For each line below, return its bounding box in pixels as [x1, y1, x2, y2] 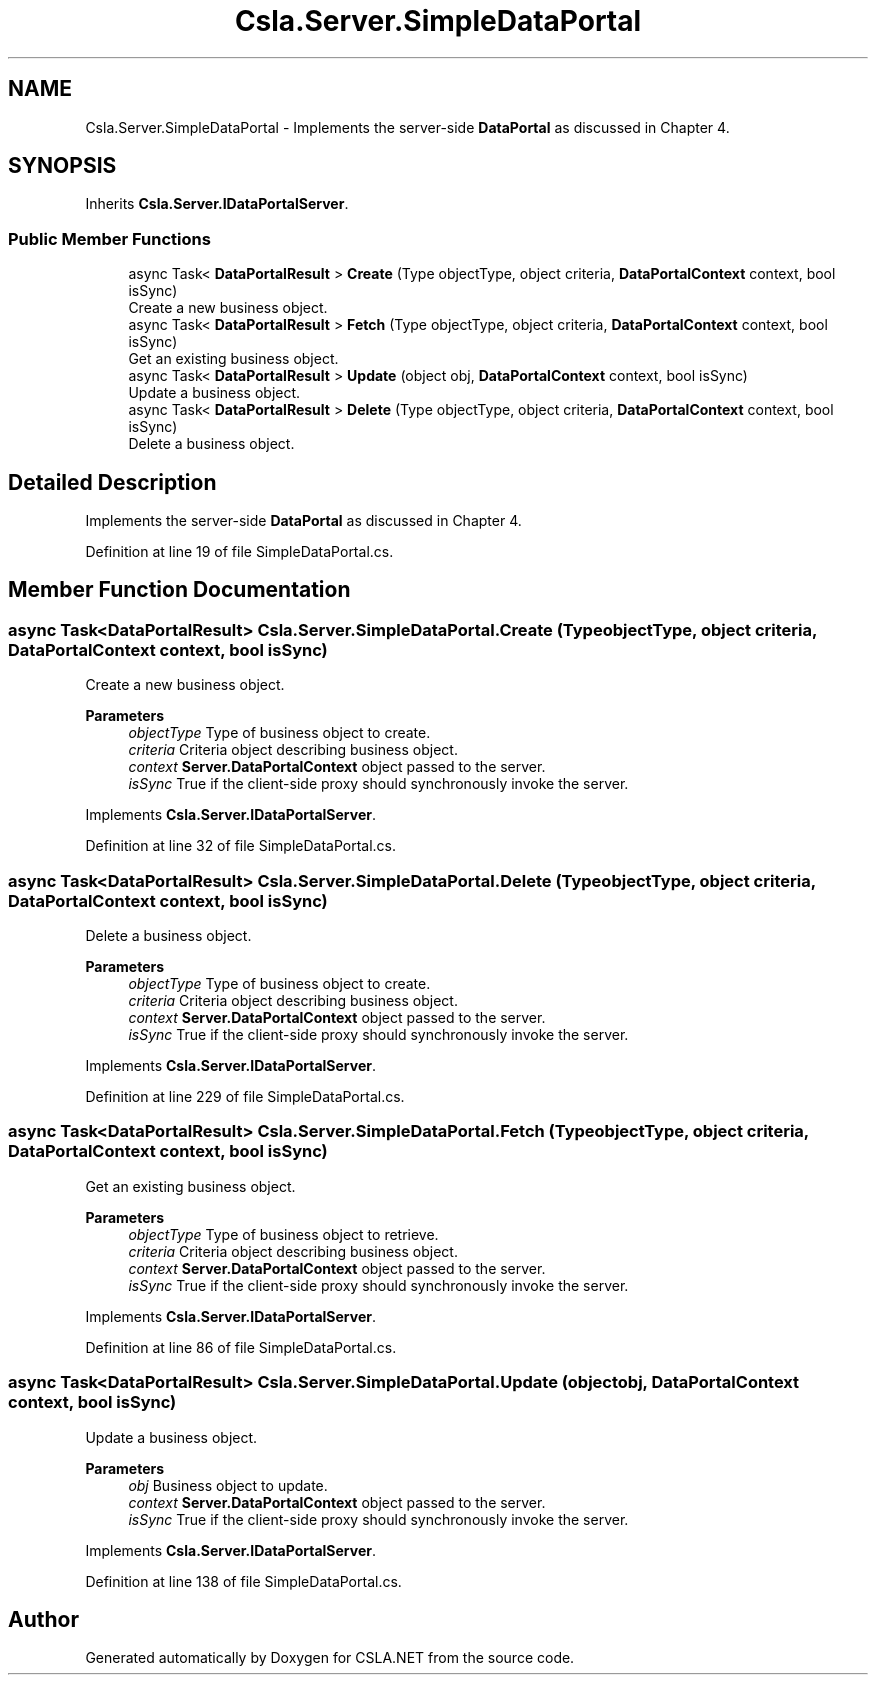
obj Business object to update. [128, 1476, 328, 1494]
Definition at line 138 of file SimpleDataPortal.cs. [85, 1572, 402, 1590]
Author [8, 1606, 79, 1632]
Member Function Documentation [8, 577, 351, 603]
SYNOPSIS [8, 153, 117, 179]
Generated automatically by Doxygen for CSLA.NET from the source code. [85, 1649, 575, 1667]
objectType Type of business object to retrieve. [128, 1225, 439, 1243]
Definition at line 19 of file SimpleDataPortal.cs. [85, 543, 394, 561]
